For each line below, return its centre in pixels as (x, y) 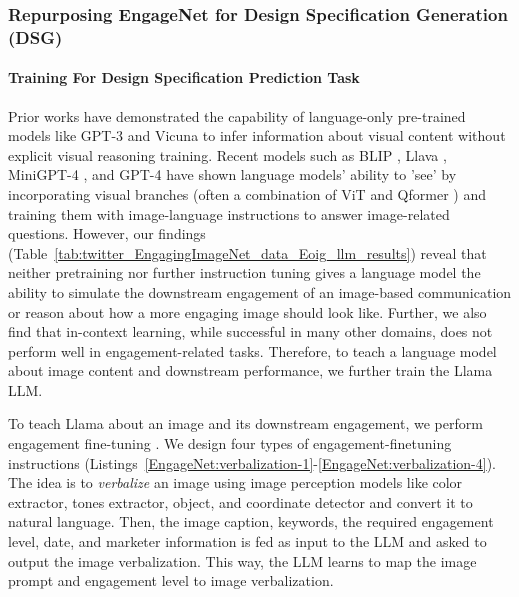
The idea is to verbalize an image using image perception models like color (235, 482)
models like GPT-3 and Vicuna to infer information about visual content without (257, 135)
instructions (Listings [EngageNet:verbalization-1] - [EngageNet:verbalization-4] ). (252, 462)
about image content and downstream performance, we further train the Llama (250, 370)
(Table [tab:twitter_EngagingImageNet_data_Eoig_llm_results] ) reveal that (247, 252)
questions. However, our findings (107, 233)
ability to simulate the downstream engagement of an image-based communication (260, 291)
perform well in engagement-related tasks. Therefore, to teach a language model (252, 350)
